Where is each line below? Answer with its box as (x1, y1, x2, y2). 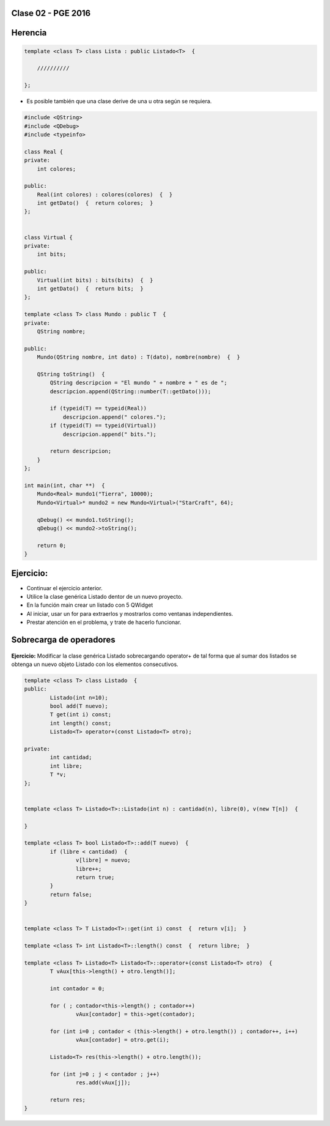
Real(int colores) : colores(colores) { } (37, 191, 173, 198)
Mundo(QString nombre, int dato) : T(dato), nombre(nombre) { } (37, 354, 241, 361)
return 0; (37, 542, 67, 549)
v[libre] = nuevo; (75, 857, 131, 864)
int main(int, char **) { (24, 482, 105, 489)
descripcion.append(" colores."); (62, 413, 166, 420)
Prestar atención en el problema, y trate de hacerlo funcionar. (26, 618, 182, 626)
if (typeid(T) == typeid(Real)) (50, 405, 147, 412)
